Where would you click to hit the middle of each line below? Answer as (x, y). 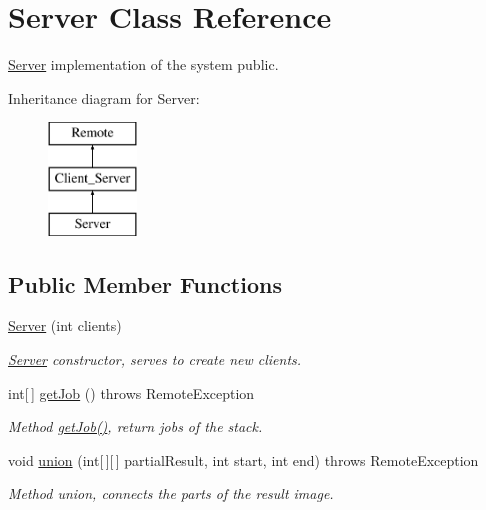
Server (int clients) (65, 325)
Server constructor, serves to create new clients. (155, 359)
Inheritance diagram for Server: (104, 97)
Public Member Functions (145, 283)
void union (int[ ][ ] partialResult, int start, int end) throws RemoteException (243, 459)
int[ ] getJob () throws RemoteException (131, 392)
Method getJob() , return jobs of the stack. (135, 426)
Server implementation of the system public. (143, 64)
